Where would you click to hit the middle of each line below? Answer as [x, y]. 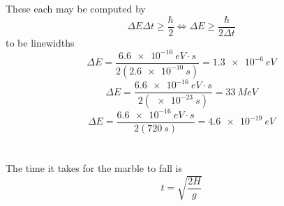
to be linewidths [40, 42]
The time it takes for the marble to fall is [94, 168]
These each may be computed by [76, 9]
